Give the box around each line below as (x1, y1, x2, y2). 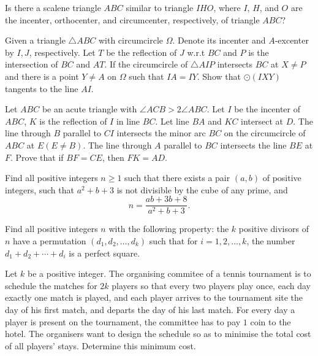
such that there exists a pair (124, 171, 230, 184)
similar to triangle (126, 1, 194, 14)
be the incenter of (234, 103, 301, 115)
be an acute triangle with (42, 103, 137, 115)
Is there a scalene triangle (5, 1, 101, 14)
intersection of (5, 58, 58, 71)
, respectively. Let (29, 45, 96, 58)
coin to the (250, 315, 291, 328)
